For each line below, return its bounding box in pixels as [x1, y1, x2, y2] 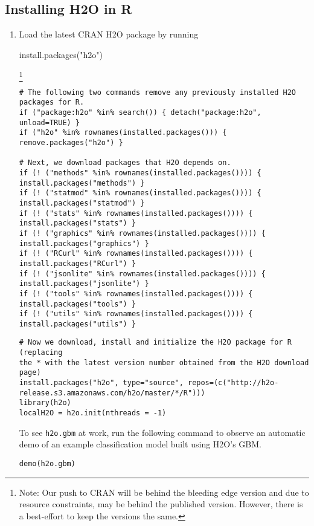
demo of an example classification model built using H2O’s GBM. [19, 438, 261, 450]
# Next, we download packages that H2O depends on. [19, 158, 231, 167]
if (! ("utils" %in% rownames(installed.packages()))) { [19, 310, 253, 319]
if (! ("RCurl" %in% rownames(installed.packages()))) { [19, 249, 253, 258]
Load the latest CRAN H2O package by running [19, 28, 199, 41]
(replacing [19, 348, 63, 357]
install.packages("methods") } [19, 178, 145, 187]
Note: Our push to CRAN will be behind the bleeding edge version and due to [19, 485, 309, 498]
